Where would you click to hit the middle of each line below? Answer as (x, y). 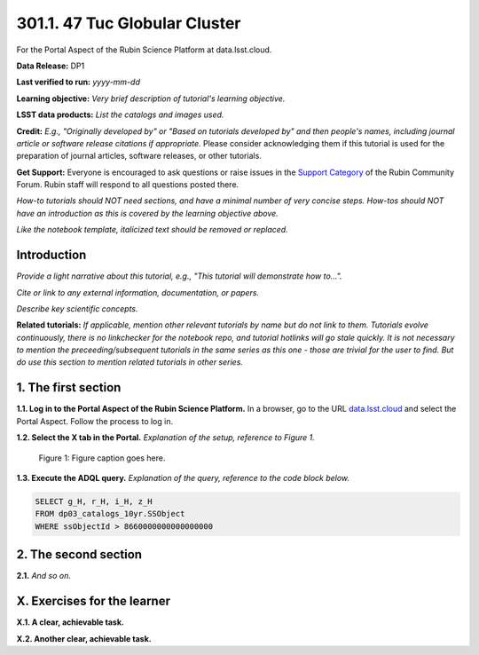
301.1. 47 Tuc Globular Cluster (129, 23)
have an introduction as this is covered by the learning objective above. (147, 213)
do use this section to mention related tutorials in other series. (130, 362)
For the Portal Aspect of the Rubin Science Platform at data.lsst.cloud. (144, 50)
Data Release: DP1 (51, 66)
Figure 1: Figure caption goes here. (102, 458)
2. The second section (79, 555)
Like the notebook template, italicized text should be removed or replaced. (152, 230)
